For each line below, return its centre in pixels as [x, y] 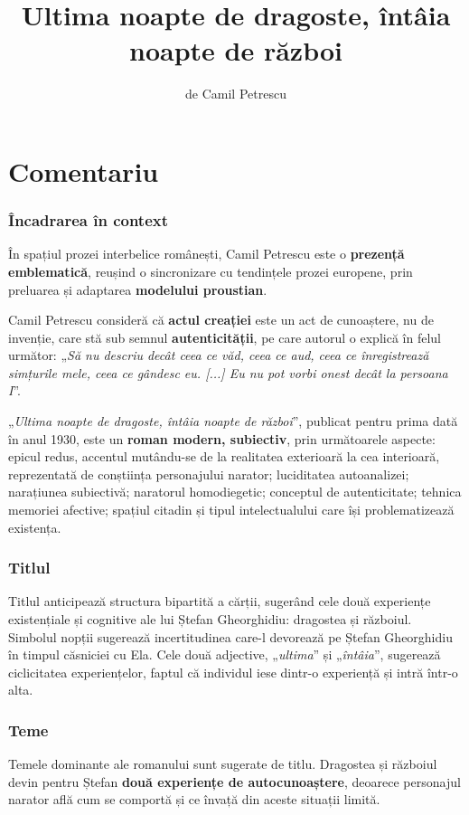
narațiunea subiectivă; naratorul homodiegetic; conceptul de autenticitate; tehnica [235, 492]
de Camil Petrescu [236, 94]
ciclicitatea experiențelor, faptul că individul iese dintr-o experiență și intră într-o [233, 672]
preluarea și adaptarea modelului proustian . [138, 289]
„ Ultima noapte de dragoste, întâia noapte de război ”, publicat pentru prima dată [233, 421]
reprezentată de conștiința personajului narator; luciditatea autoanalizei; [209, 474]
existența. [35, 527]
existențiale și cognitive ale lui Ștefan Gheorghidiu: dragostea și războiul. [210, 619]
